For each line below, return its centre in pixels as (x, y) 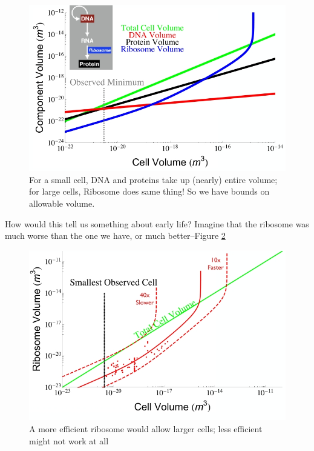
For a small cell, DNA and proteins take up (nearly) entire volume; (153, 179)
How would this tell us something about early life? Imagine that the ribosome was (157, 223)
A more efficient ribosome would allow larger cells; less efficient (146, 428)
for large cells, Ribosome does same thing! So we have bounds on (149, 191)
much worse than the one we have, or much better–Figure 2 (115, 236)
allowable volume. (62, 203)
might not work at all (69, 440)
